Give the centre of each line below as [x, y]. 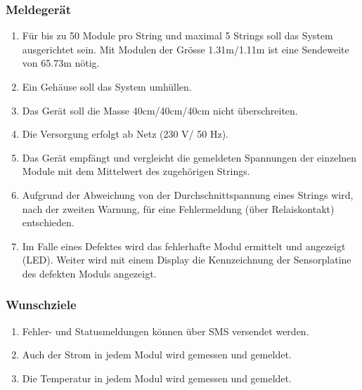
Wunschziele [41, 305]
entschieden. [48, 222]
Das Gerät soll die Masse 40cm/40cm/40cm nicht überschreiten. [160, 110]
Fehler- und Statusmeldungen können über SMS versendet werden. [166, 331]
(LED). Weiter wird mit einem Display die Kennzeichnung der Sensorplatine [187, 260]
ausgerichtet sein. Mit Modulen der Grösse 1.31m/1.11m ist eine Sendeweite [186, 49]
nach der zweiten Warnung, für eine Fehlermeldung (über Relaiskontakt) [178, 208]
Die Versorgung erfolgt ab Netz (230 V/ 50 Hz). [125, 134]
